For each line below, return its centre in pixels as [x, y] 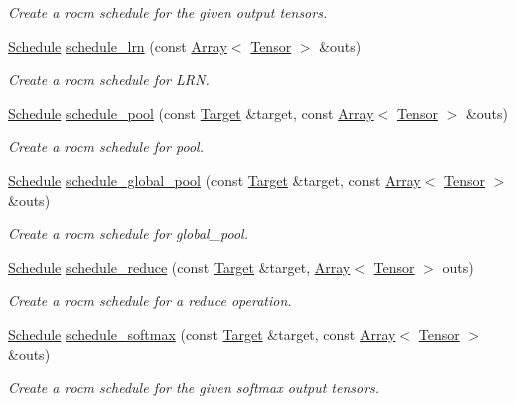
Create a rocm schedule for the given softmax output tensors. [194, 387]
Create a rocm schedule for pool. [106, 146]
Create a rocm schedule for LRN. [109, 79]
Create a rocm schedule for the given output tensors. [168, 12]
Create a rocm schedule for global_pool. [128, 233]
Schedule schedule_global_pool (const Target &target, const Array [214, 179]
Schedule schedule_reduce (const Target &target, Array [179, 266]
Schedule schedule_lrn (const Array [117, 45]
